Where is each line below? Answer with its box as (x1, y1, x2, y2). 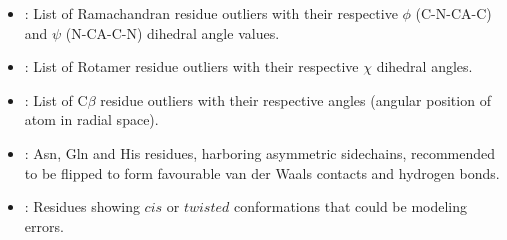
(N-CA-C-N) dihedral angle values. (65, 22, 280, 43)
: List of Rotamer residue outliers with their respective (24, 56, 359, 77)
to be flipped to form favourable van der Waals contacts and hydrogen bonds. (24, 162, 500, 183)
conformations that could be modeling (233, 196, 468, 217)
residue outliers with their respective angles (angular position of (100, 89, 491, 110)
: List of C (24, 89, 88, 110)
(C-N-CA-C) (415, 3, 492, 23)
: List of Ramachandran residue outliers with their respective (24, 3, 398, 23)
